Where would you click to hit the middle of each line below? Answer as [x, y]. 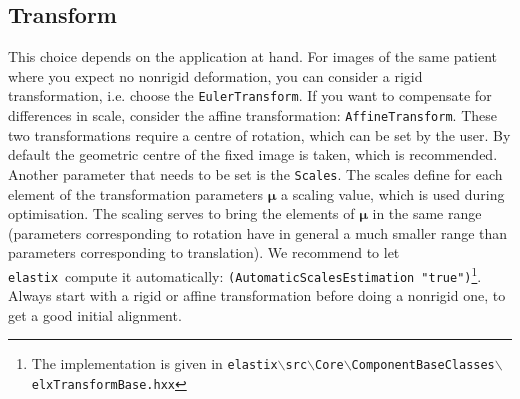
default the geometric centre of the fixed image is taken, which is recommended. [253, 154]
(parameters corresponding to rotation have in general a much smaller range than [258, 232]
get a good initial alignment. [95, 314]
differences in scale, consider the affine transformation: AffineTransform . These [253, 115]
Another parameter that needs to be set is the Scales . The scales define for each [255, 173]
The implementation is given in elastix [154, 363]
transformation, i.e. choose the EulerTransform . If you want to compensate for [250, 95]
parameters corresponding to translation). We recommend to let [204, 252]
